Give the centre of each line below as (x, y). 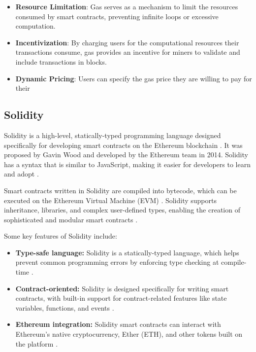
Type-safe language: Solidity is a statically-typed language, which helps (127, 252)
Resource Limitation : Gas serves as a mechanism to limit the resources (127, 6)
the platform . (37, 343)
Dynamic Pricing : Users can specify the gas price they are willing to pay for (134, 78)
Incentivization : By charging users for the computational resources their (127, 42)
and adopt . (21, 174)
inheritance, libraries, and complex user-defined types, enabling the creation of (122, 210)
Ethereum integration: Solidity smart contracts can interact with (118, 324)
